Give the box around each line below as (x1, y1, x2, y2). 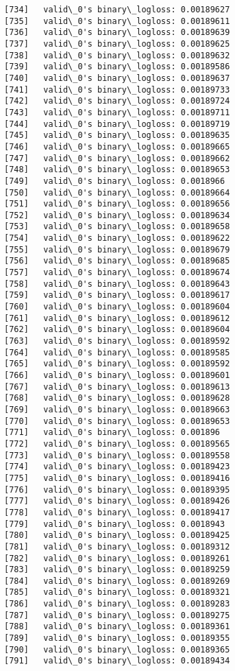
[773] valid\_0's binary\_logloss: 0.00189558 (4, 450, 230, 460)
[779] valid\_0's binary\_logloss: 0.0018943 (4, 519, 225, 529)
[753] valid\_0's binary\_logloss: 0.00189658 (4, 222, 230, 232)
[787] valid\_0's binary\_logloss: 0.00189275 (4, 610, 230, 620)
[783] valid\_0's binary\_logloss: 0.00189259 (4, 565, 230, 575)
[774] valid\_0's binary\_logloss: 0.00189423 (4, 462, 230, 472)
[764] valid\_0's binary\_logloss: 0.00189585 (4, 347, 230, 357)
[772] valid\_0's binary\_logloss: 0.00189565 (4, 438, 230, 449)
